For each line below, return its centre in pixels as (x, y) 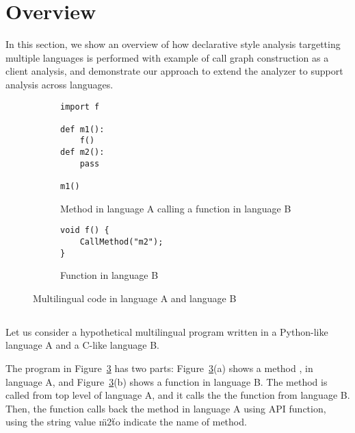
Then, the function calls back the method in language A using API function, (166, 408)
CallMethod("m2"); (121, 242)
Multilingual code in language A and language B (135, 298)
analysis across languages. (60, 84)
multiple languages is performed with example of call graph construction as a (167, 57)
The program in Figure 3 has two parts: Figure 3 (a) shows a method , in (159, 368)
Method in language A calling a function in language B (176, 208)
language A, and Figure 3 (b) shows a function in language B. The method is (167, 381)
